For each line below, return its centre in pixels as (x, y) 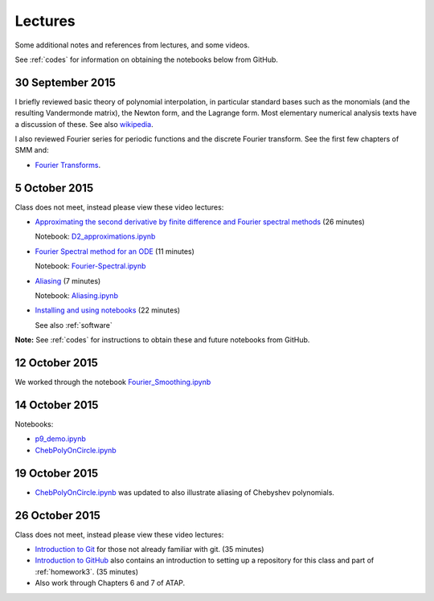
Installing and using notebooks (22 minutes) (108, 310)
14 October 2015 (57, 405)
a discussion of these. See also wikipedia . (84, 124)
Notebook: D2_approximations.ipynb (95, 236)
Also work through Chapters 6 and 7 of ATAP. (110, 583)
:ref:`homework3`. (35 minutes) (87, 571)
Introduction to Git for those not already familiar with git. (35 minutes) (149, 550)
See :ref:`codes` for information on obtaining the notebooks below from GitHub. (147, 59)
